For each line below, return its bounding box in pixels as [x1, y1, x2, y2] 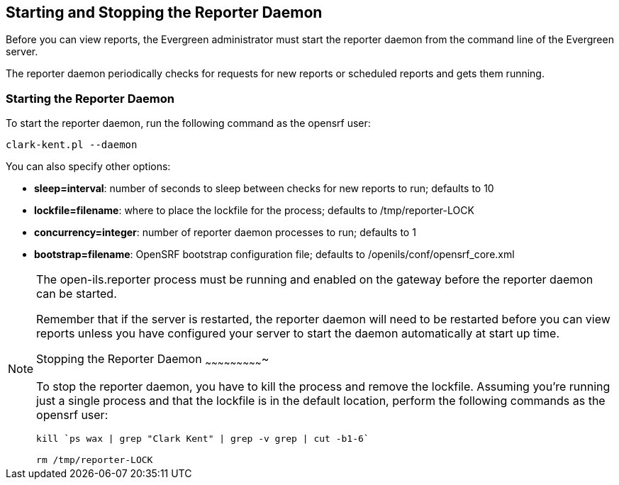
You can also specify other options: [6, 160, 171, 173]
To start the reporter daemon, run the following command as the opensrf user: [6, 117, 371, 130]
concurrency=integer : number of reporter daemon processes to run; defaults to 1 [34, 226, 416, 239]
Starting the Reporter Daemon [6, 91, 174, 106]
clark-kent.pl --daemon [6, 139, 138, 151]
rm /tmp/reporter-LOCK [36, 455, 153, 466]
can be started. [36, 286, 117, 301]
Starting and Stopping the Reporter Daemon [6, 4, 323, 21]
